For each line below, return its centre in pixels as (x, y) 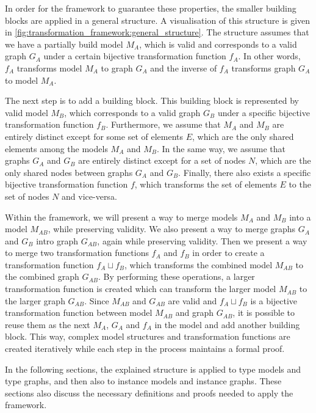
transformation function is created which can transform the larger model (141, 289)
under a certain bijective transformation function (135, 56)
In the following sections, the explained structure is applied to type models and (153, 369)
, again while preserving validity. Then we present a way (202, 240)
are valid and (192, 300)
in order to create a (228, 253)
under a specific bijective (264, 112)
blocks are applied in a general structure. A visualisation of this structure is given (158, 20)
